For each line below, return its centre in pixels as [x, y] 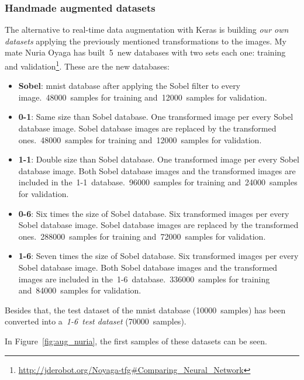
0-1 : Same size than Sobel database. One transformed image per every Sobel [156, 117]
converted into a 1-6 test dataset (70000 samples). [96, 321]
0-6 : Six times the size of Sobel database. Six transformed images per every [154, 213]
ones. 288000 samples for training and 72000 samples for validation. [142, 236]
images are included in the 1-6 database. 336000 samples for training [144, 279]
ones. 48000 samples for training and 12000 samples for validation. [140, 139]
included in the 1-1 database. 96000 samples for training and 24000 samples [158, 182]
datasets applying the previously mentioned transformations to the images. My [146, 41]
